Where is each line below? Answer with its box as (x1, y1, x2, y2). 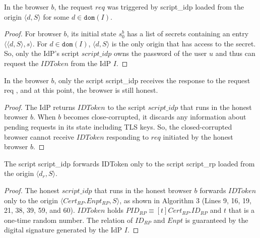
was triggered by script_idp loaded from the (107, 2, 244, 12)
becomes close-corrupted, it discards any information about (63, 111, 246, 122)
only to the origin (4, 195, 58, 205)
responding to (106, 131, 149, 142)
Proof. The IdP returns (4, 101, 76, 112)
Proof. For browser (4, 28, 61, 39)
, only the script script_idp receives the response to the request (54, 75, 250, 85)
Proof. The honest (4, 185, 60, 195)
